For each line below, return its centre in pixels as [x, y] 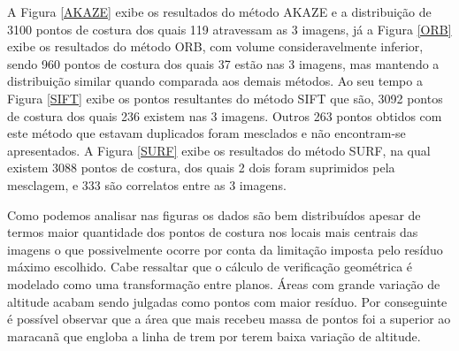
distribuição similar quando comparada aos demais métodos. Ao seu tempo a [215, 81]
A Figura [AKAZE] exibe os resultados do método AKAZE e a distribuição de [219, 11]
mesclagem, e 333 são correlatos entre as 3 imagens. [147, 184]
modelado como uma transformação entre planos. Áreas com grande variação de [224, 283]
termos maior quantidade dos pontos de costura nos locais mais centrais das [213, 232]
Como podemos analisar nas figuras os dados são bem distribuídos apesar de [214, 214]
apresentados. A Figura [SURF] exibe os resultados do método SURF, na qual [219, 150]
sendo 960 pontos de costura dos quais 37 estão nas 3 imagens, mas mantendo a [223, 63]
